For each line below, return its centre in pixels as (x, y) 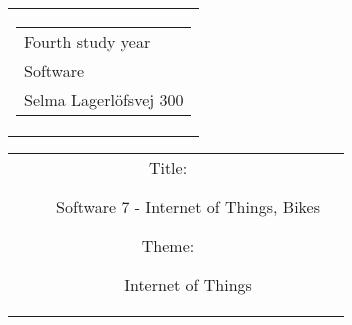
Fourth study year (87, 41)
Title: (168, 167)
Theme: (168, 245)
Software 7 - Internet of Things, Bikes (188, 206)
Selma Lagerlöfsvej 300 (104, 99)
